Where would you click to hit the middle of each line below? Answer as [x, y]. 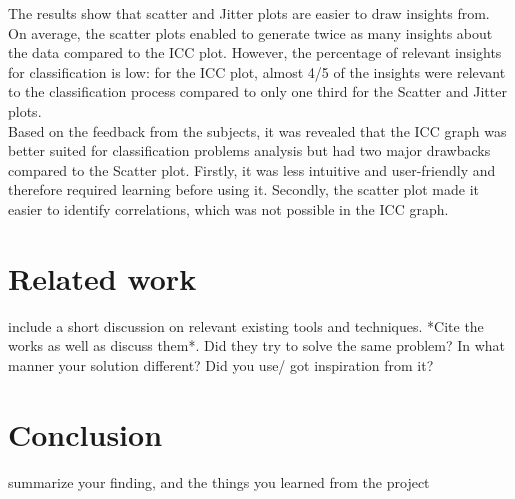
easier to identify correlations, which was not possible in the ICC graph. [228, 208]
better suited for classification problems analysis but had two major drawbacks [249, 150]
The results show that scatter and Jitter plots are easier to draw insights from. [249, 13]
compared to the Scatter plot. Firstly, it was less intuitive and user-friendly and [252, 169]
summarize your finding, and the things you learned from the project [219, 481]
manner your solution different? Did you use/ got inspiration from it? [221, 364]
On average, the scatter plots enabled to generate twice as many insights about [250, 32]
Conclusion [85, 433]
